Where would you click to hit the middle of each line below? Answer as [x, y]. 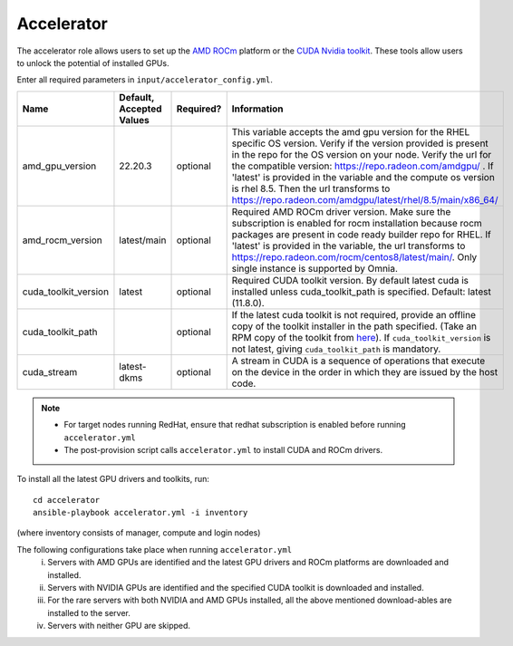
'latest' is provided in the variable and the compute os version [363, 177]
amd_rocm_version [63, 240]
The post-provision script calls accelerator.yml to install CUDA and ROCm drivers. [223, 449]
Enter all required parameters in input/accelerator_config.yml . [145, 80]
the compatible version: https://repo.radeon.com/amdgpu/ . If [363, 166]
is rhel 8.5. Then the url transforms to [311, 188]
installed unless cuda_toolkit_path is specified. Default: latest [361, 292]
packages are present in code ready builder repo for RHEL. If [361, 234]
